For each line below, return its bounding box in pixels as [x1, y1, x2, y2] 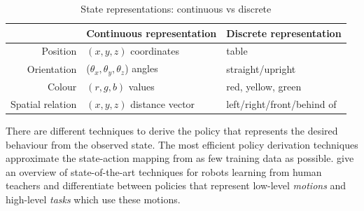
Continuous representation [86, 25, 217, 40]
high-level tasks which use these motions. [6, 191, 181, 206]
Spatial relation [10, 96, 77, 111]
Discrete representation [226, 25, 342, 40]
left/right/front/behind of [226, 96, 337, 111]
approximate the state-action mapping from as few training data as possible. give [6, 151, 354, 165]
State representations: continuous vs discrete [80, 1, 272, 15]
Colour [47, 79, 77, 93]
